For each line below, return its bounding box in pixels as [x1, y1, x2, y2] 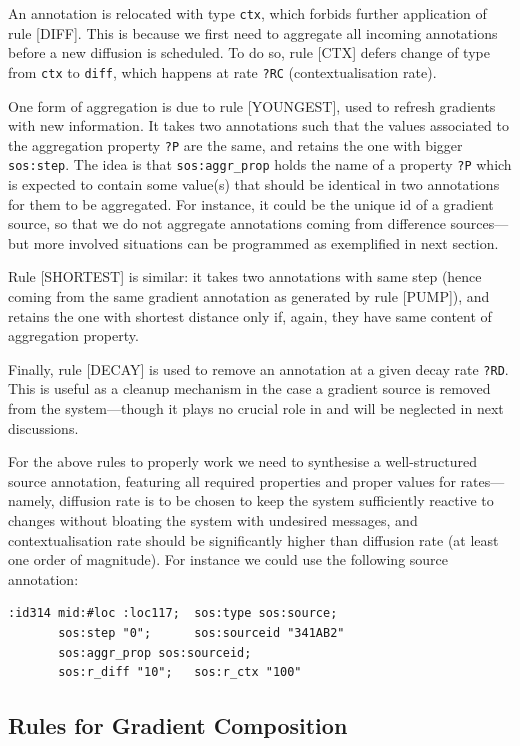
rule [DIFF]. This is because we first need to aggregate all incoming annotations [8, 22, 498, 43]
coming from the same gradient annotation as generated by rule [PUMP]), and [8, 285, 490, 306]
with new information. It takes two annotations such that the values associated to [8, 115, 509, 136]
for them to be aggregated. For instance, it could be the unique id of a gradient [8, 193, 494, 214]
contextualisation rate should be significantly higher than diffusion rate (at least [8, 529, 499, 550]
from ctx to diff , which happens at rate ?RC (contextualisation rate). [8, 61, 437, 82]
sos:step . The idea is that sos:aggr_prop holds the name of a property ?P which [8, 154, 512, 175]
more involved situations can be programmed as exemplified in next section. [33, 232, 499, 253]
